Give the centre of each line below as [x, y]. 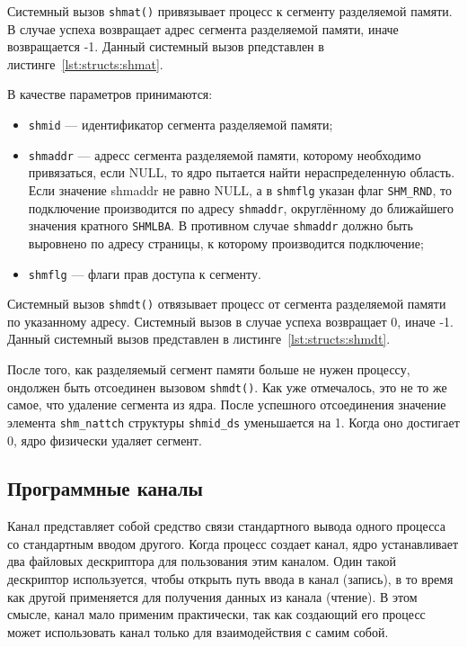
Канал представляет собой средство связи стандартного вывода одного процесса [226, 526]
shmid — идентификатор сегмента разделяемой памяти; [181, 125]
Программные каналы [105, 488]
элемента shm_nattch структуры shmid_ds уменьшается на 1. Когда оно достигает [233, 422]
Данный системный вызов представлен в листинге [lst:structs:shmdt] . [199, 339]
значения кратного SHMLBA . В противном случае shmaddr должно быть [220, 225]
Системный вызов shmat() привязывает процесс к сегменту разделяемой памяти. [230, 11]
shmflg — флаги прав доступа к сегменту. [145, 273]
